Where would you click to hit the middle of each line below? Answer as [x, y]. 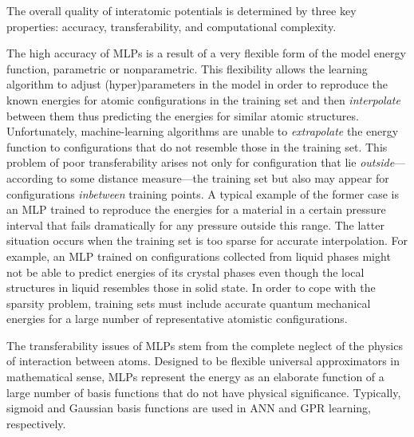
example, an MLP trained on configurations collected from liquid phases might [199, 256]
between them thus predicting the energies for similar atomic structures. [183, 115]
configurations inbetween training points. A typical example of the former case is [203, 193]
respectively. [36, 423]
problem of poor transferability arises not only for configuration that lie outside [201, 162]
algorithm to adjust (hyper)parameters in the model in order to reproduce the [197, 84]
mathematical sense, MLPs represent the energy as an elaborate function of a [195, 377]
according [30, 177]
